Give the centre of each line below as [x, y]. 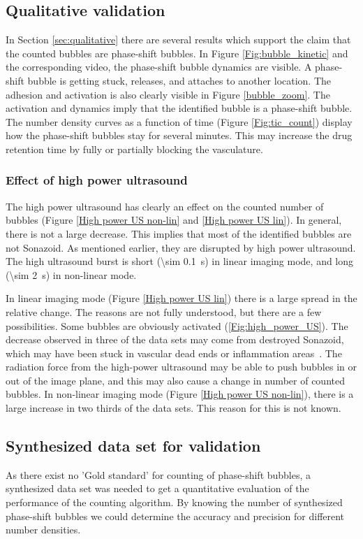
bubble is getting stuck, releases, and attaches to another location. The [179, 80]
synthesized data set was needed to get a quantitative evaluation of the [157, 488]
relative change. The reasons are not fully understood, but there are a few [164, 311]
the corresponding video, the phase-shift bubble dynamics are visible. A [159, 67]
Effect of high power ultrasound [97, 180]
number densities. [43, 530]
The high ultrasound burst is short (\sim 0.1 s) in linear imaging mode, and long [180, 261]
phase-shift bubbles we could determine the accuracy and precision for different [175, 516]
